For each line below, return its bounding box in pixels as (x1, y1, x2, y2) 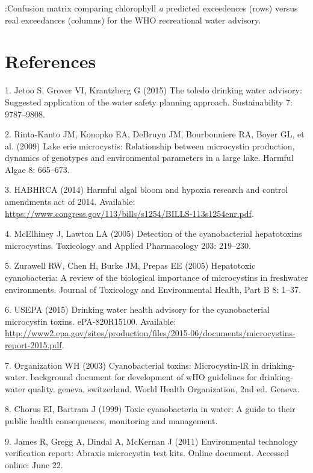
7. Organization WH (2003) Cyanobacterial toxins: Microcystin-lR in (5, 359, 259, 371)
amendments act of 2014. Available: (5, 195, 135, 208)
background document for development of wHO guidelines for (30, 371, 257, 383)
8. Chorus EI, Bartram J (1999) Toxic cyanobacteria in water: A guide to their (5, 403, 296, 415)
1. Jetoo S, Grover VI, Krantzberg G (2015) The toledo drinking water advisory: (5, 84, 302, 96)
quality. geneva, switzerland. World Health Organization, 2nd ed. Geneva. (28, 382, 300, 395)
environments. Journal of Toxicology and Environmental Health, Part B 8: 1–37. (5, 283, 301, 295)
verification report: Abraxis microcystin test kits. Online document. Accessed (5, 446, 289, 459)
